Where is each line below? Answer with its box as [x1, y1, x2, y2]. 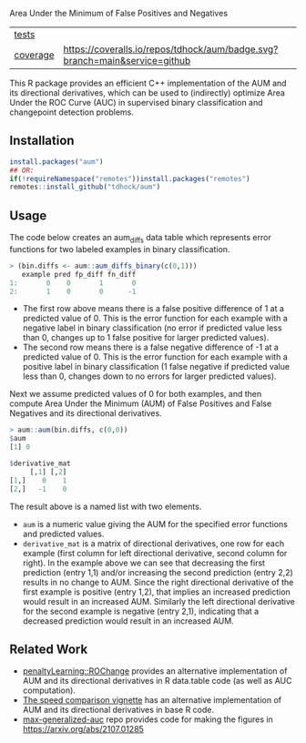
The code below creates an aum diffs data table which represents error [9, 232, 271, 245]
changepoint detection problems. [9, 107, 135, 117]
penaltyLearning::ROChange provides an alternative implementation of [22, 666, 288, 677]
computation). [22, 685, 76, 696]
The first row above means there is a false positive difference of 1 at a [22, 303, 285, 314]
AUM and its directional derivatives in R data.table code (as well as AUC [22, 676, 292, 687]
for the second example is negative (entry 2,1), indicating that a [22, 606, 260, 616]
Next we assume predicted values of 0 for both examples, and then [9, 389, 262, 400]
